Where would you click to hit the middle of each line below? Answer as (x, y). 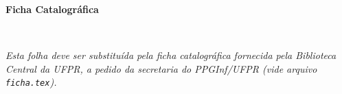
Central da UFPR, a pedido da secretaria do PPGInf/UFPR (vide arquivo (161, 68)
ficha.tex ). (31, 82)
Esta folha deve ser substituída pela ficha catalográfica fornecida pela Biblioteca (171, 55)
